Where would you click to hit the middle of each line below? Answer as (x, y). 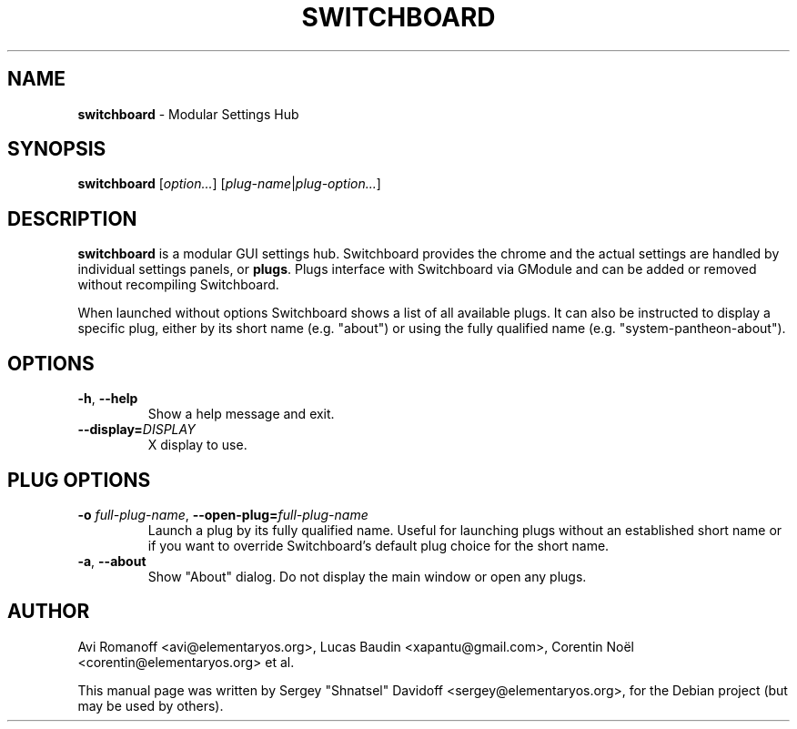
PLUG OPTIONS (79, 480)
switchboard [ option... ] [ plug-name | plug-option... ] (229, 184)
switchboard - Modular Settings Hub (188, 114)
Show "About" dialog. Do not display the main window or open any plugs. (367, 576)
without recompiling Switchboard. (178, 285)
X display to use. (197, 445)
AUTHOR (49, 612)
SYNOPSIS (57, 149)
